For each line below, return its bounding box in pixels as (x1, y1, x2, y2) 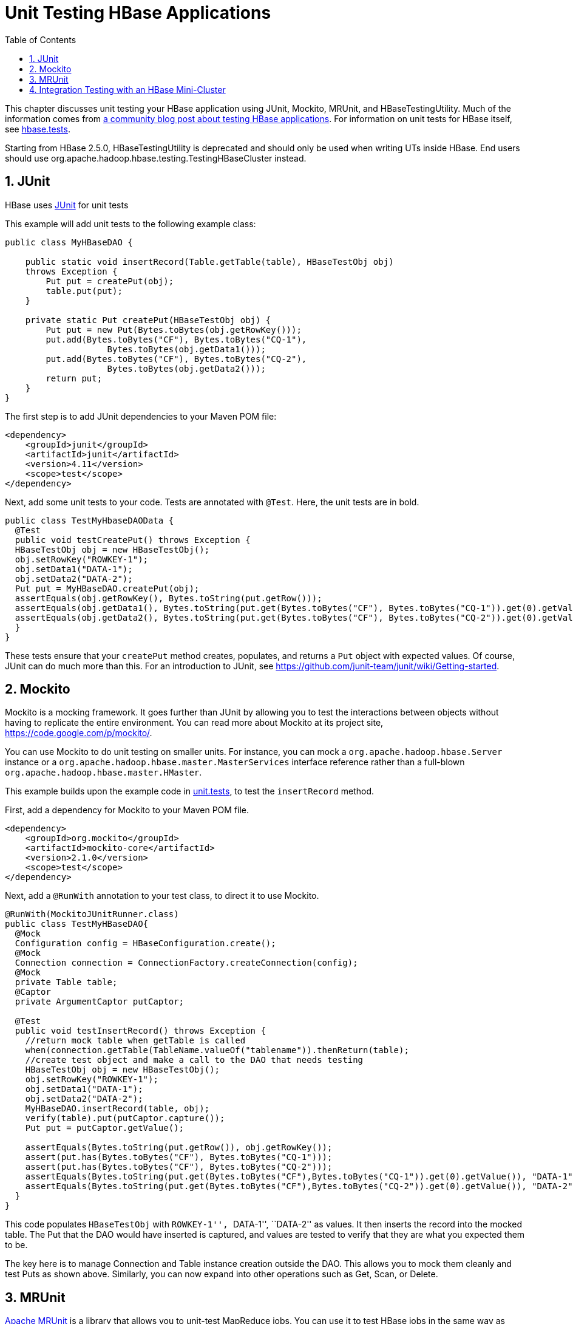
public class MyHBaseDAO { (5, 237, 133, 247)
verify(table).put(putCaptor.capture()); (25, 1113, 225, 1124)
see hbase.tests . (5, 123, 70, 134)
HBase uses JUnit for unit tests (5, 199, 129, 210)
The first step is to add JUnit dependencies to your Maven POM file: (5, 411, 277, 421)
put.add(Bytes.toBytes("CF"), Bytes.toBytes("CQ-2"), (46, 353, 307, 364)
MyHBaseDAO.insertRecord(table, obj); (25, 1104, 210, 1114)
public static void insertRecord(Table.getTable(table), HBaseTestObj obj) (25, 256, 394, 267)
